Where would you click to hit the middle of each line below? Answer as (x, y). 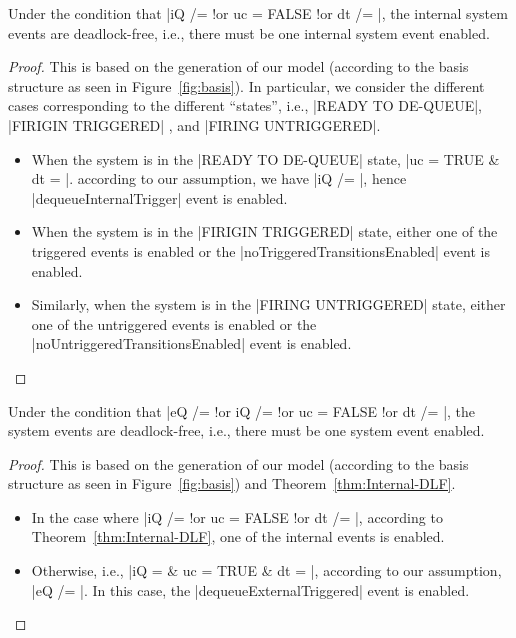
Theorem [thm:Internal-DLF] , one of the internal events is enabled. (238, 536)
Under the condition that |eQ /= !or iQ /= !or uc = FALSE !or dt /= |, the (242, 410)
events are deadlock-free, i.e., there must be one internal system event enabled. (249, 32)
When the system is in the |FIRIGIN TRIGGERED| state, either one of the (264, 231)
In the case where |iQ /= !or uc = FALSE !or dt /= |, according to (237, 516)
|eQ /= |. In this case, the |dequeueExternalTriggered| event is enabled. (250, 589)
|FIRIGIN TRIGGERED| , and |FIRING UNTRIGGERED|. (194, 124)
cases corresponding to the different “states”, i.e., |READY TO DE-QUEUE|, (245, 105)
